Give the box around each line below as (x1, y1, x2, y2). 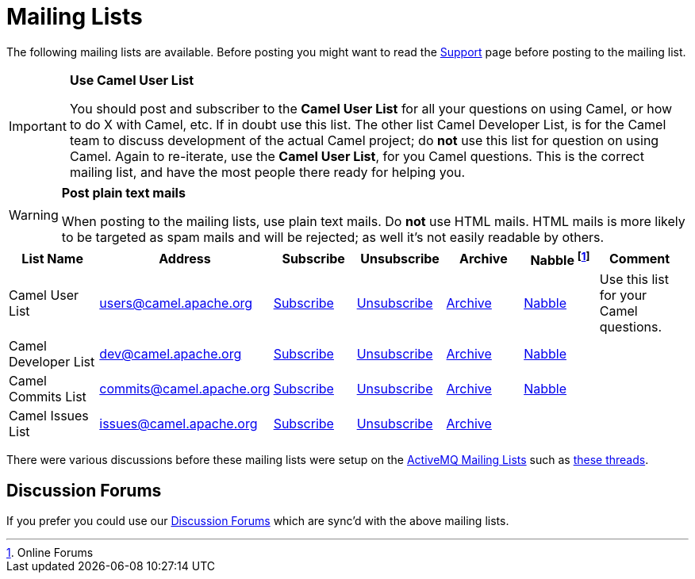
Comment (609, 251, 670, 267)
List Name (21, 251, 83, 267)
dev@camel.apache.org (99, 346, 242, 362)
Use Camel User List (69, 71, 194, 88)
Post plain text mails (61, 184, 186, 201)
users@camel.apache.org (99, 295, 253, 312)
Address (159, 251, 211, 267)
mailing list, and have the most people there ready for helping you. (69, 163, 466, 180)
